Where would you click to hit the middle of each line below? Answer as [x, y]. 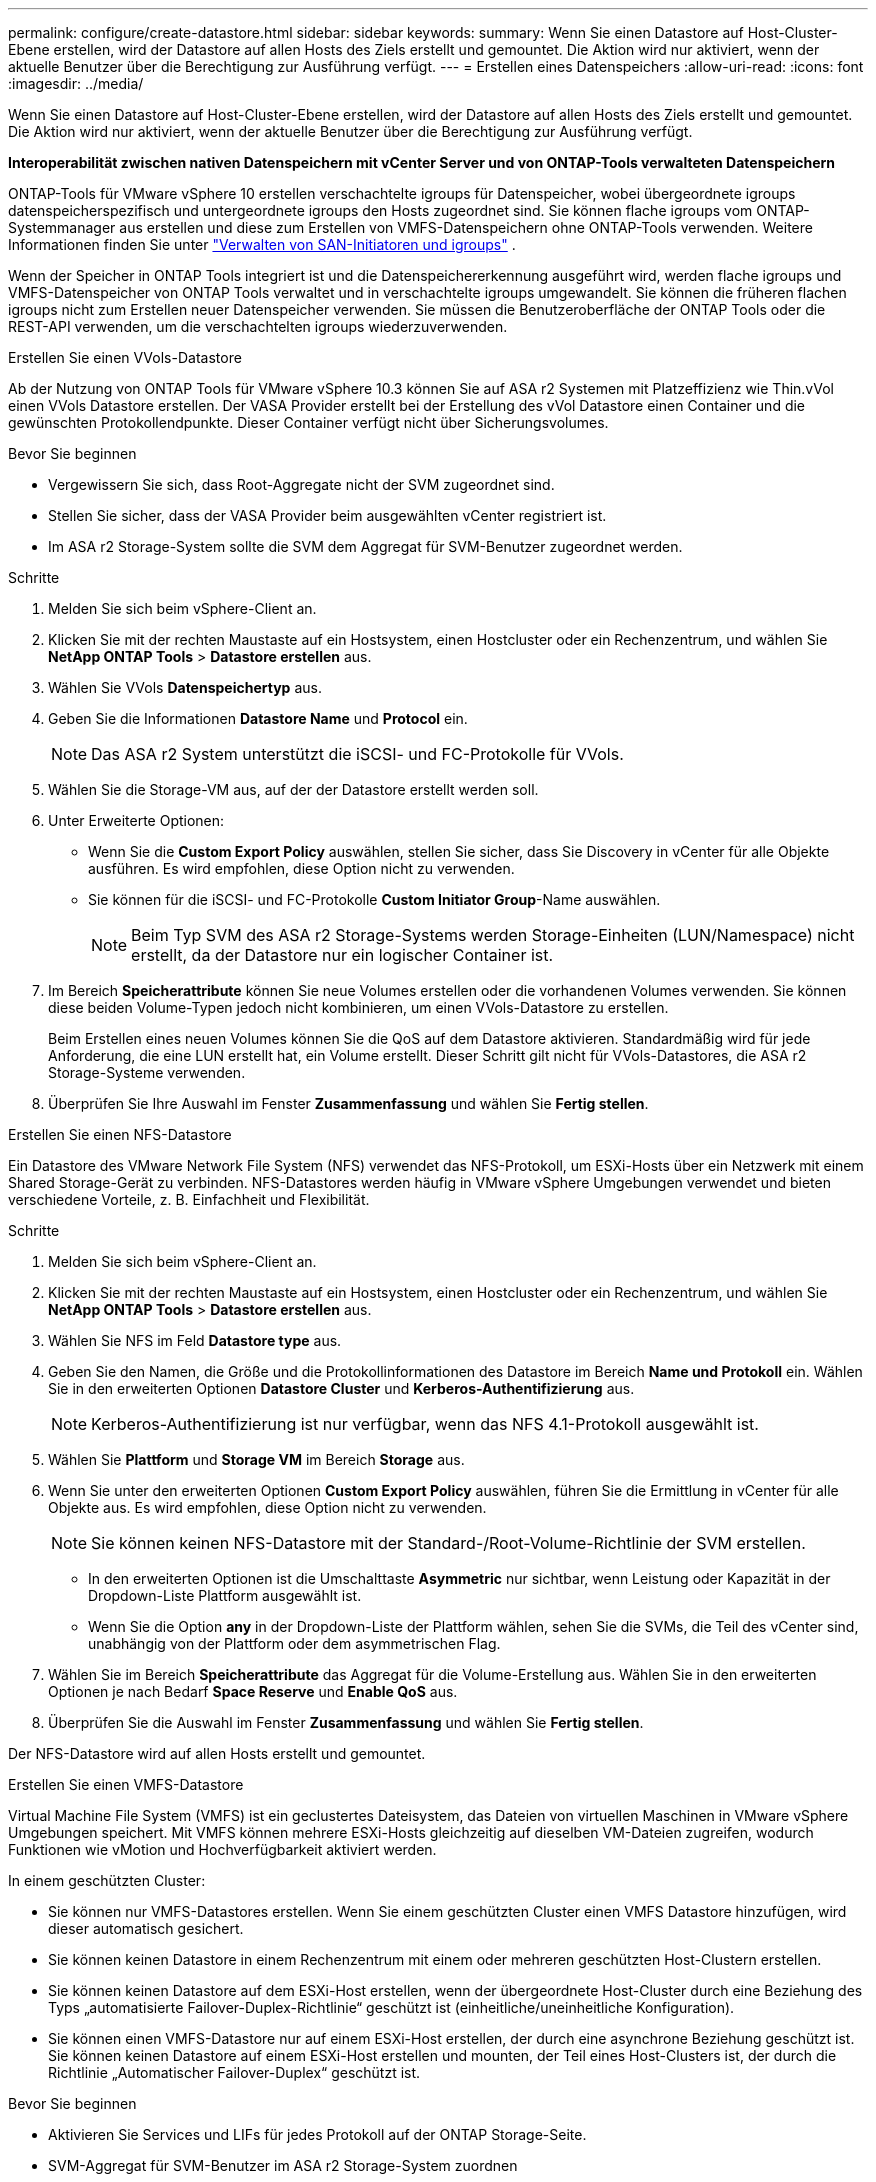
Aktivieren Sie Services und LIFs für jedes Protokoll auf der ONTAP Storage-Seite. [317, 2134]
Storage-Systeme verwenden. [147, 1072]
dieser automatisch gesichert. [146, 1928]
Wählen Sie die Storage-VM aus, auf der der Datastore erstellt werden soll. [293, 789]
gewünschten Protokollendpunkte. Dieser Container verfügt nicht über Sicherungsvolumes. [308, 422]
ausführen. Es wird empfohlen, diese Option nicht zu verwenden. [301, 868]
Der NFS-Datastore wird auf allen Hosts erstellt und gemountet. [217, 1753]
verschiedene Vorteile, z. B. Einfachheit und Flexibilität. [189, 1199]
